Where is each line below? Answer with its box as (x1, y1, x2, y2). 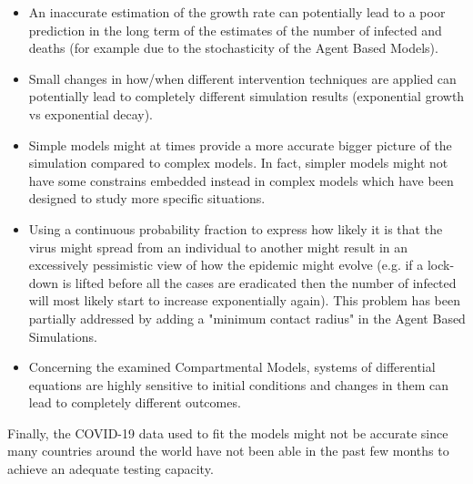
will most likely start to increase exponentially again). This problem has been (28, 291, 460, 310)
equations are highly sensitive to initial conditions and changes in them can (28, 375, 449, 394)
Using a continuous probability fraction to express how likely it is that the (28, 219, 443, 238)
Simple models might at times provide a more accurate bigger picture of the (28, 135, 452, 154)
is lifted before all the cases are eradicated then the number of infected (62, 273, 457, 292)
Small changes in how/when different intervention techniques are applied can (28, 68, 457, 88)
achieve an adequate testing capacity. (7, 459, 214, 479)
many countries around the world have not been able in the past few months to (7, 441, 449, 460)
